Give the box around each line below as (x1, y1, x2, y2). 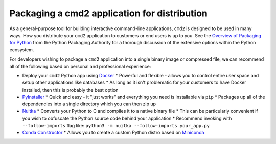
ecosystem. (9, 46, 34, 53)
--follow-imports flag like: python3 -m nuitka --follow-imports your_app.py (22, 122, 210, 128)
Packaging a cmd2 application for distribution (9, 8, 208, 19)
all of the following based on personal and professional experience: (9, 63, 151, 69)
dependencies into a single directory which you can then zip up (22, 101, 156, 107)
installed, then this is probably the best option (22, 87, 119, 93)
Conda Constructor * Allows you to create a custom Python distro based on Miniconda (22, 130, 204, 136)
